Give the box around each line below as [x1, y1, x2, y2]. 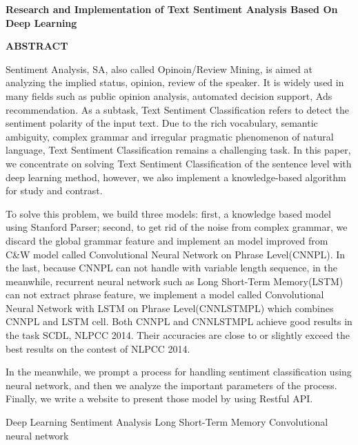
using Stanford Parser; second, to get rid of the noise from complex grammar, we [6, 220, 348, 234]
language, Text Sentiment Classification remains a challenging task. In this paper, [6, 143, 351, 157]
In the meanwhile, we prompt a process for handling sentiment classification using [6, 364, 352, 379]
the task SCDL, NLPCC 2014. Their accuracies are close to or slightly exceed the [6, 328, 350, 342]
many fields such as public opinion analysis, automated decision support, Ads [6, 88, 332, 103]
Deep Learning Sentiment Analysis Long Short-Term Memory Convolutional [6, 415, 328, 429]
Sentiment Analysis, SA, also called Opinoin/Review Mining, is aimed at [6, 61, 313, 76]
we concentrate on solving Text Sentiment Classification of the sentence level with [6, 156, 352, 170]
